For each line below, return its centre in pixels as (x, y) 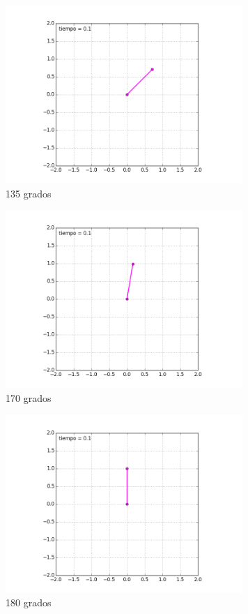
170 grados (29, 398)
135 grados (29, 193)
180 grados (29, 602)
